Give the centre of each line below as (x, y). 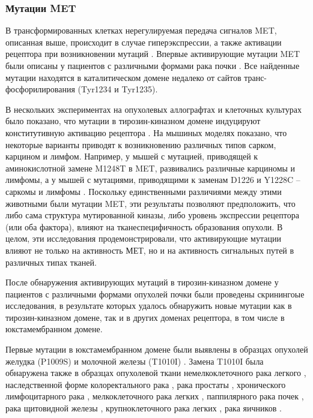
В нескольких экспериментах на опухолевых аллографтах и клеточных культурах (153, 109)
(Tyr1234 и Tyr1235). (118, 89)
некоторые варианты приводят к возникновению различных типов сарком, (141, 144)
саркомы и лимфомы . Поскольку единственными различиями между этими (144, 191)
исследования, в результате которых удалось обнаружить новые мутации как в (149, 306)
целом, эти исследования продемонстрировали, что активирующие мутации (143, 238)
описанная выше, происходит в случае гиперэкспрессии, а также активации (144, 42)
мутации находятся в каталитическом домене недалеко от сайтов (123, 77)
